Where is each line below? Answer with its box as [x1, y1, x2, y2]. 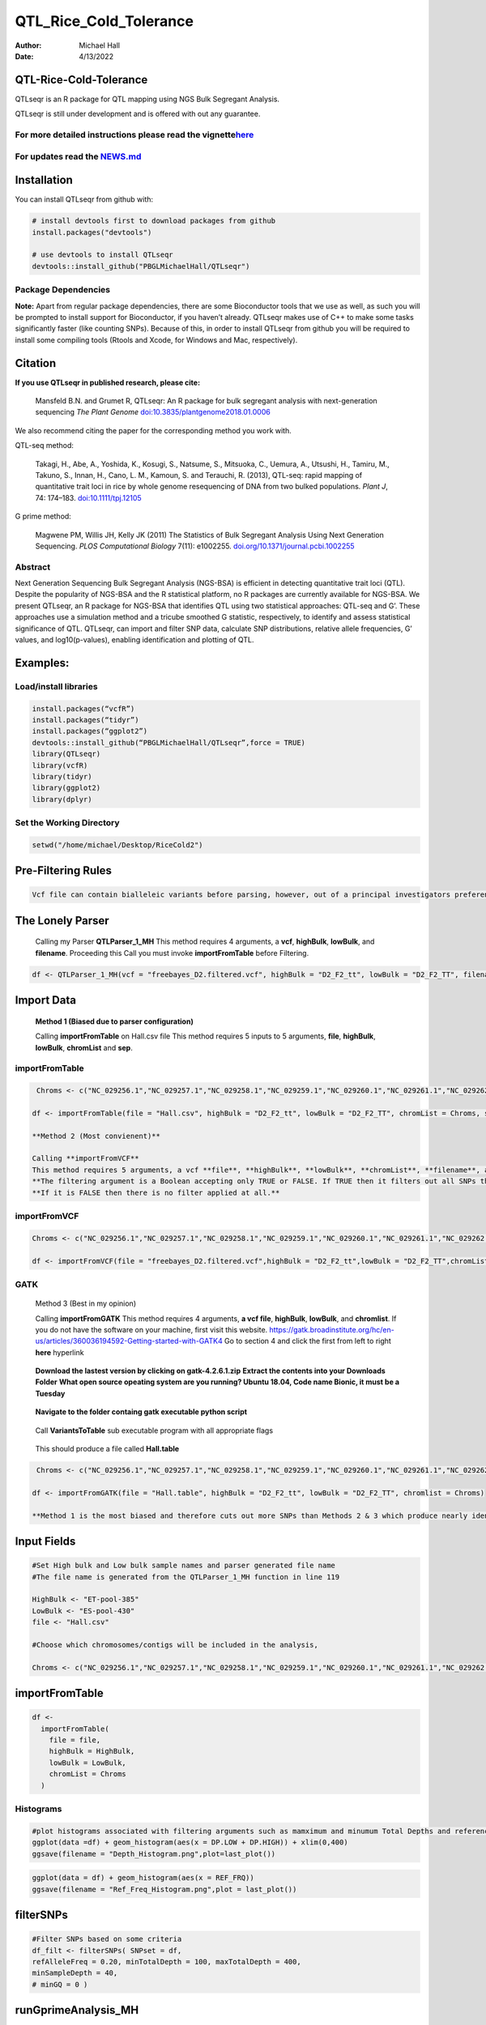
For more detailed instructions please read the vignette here [15, 130, 254, 140]
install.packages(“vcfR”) [32, 704, 135, 713]
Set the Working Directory [15, 817, 121, 829]
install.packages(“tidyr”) [32, 715, 139, 724]
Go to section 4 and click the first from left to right [224, 1336, 392, 1346]
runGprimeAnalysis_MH [15, 2003, 139, 2017]
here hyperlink [35, 1347, 84, 1357]
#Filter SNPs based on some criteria [32, 1934, 182, 1944]
